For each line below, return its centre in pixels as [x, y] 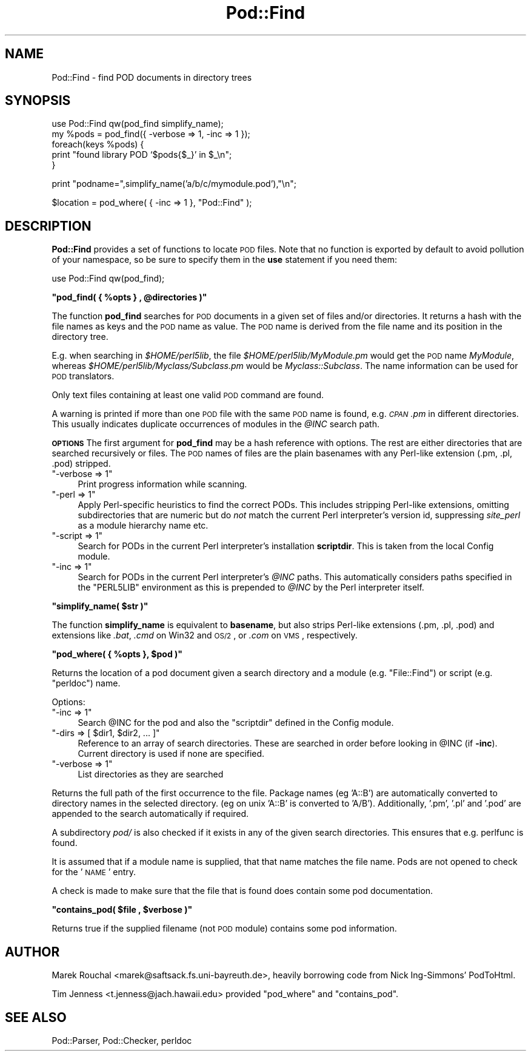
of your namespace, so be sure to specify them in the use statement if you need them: [224, 260]
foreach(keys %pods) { [98, 144]
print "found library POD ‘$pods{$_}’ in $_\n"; [142, 155]
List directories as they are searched [151, 774]
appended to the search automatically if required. [150, 814]
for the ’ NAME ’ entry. [94, 872]
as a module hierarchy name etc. [143, 526]
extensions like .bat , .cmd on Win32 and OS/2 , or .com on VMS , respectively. [205, 635]
